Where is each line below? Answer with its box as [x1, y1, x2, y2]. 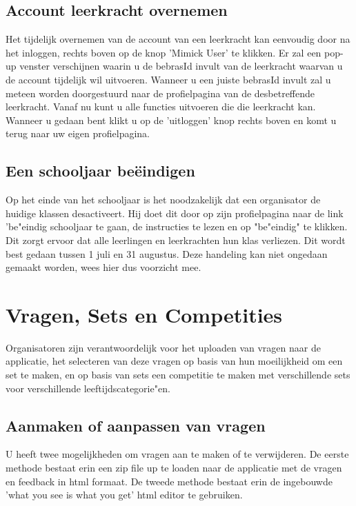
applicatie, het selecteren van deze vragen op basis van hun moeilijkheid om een [6, 354, 343, 368]
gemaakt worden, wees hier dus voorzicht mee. [6, 260, 201, 274]
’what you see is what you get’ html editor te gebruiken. [6, 487, 243, 502]
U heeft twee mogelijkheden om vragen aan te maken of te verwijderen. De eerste [6, 447, 349, 461]
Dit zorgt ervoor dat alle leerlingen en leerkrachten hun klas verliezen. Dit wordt [6, 232, 346, 247]
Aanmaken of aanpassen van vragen [6, 414, 266, 436]
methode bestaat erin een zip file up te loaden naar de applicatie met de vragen [6, 461, 342, 475]
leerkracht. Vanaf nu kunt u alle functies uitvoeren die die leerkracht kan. [6, 99, 316, 114]
